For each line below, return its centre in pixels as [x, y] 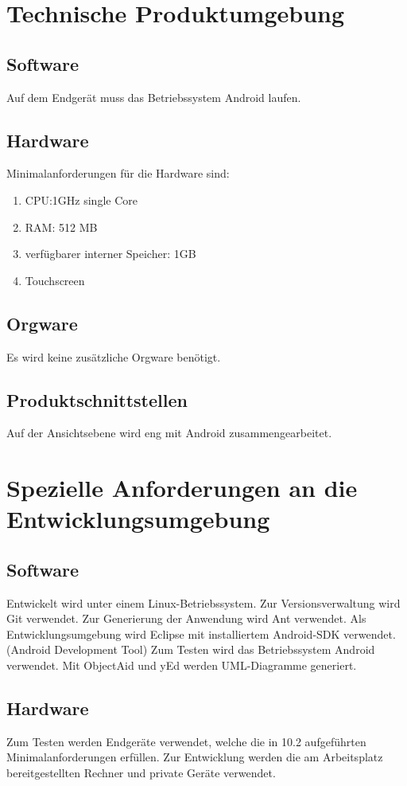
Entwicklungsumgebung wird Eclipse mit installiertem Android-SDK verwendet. [201, 633]
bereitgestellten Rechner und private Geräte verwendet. [141, 773]
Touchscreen [55, 280]
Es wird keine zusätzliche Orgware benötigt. [114, 356]
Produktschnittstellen [97, 399]
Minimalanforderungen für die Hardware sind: [118, 173]
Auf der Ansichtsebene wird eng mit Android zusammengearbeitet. [169, 433]
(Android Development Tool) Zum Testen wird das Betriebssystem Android [191, 649]
